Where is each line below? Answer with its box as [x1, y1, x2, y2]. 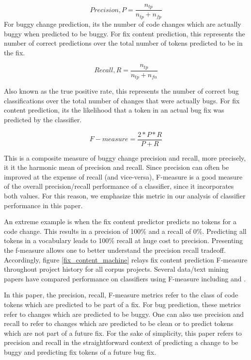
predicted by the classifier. [4, 115, 82, 125]
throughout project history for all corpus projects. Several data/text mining [4, 264, 229, 274]
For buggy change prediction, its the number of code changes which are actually [4, 18, 241, 29]
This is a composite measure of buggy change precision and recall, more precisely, [4, 152, 246, 163]
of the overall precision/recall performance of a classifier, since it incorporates [4, 181, 234, 191]
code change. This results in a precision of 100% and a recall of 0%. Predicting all [4, 226, 247, 236]
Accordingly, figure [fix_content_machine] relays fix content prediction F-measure [4, 254, 248, 264]
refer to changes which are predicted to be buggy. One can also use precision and [4, 309, 244, 319]
